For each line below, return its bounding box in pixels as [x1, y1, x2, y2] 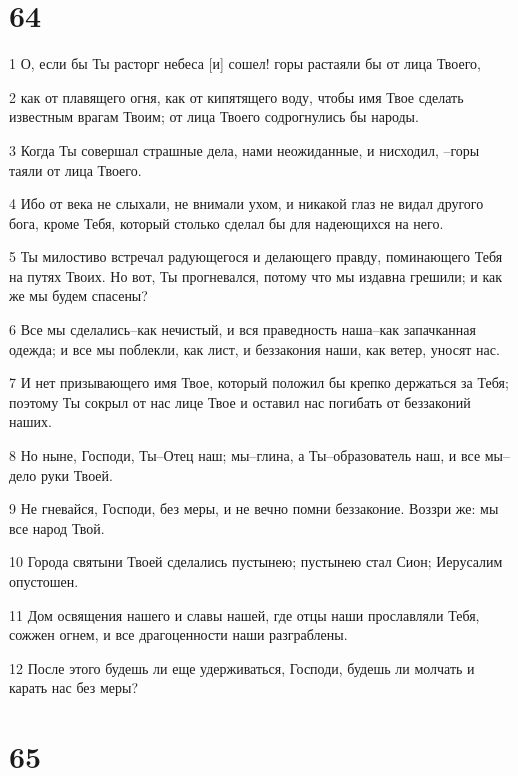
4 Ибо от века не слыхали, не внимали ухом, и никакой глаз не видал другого [9, 193, 484, 214]
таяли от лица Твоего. [9, 159, 142, 180]
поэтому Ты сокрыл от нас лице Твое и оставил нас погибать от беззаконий [9, 391, 471, 412]
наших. [9, 411, 52, 432]
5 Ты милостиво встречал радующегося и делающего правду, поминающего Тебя [9, 246, 503, 267]
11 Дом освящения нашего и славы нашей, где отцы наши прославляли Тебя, [9, 604, 480, 625]
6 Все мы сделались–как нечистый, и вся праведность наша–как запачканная [9, 319, 476, 340]
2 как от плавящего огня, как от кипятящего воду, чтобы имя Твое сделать [9, 86, 464, 107]
